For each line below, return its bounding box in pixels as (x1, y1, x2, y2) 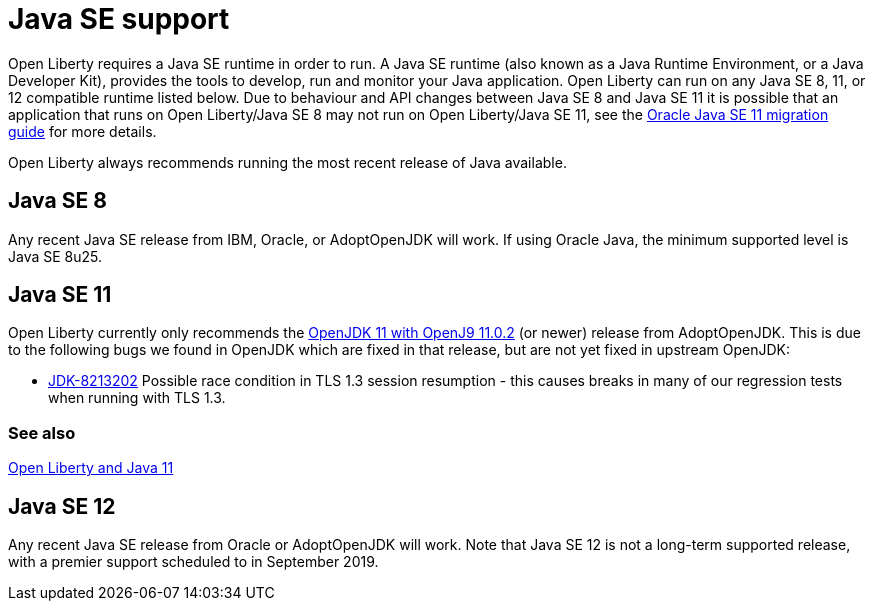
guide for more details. (8, 122, 157, 140)
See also (8, 422, 76, 443)
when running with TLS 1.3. (48, 389, 226, 407)
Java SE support (8, 2, 230, 36)
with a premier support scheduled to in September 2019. (8, 553, 379, 571)
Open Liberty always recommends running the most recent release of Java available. (8, 153, 567, 171)
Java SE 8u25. (8, 247, 103, 265)
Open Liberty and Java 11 (8, 459, 174, 477)
